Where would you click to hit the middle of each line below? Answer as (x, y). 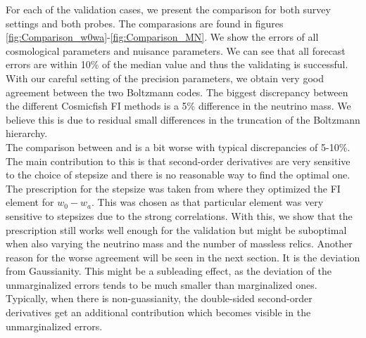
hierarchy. (27, 133)
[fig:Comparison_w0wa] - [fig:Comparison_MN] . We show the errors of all (162, 37)
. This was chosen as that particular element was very (207, 202)
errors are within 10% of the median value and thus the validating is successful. (177, 64)
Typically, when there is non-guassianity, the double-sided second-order (159, 298)
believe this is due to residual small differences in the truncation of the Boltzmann (183, 119)
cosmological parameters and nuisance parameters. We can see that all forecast (176, 50)
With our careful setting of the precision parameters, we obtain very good (165, 78)
